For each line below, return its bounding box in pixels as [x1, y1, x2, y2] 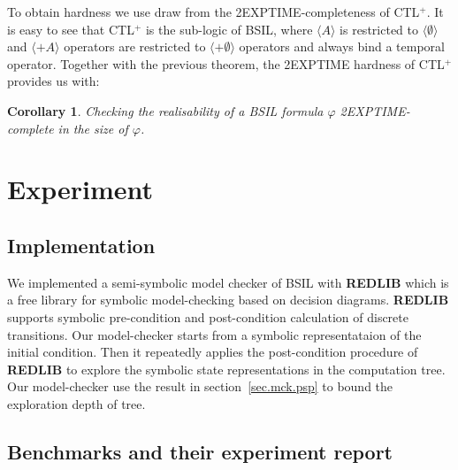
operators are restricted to [64, 37, 206, 56]
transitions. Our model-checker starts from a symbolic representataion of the [7, 325, 422, 343]
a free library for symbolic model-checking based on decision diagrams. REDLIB [7, 290, 449, 309]
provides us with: [7, 72, 100, 90]
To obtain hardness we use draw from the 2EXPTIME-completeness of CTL [7, 3, 420, 20]
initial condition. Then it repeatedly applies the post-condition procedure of [7, 343, 418, 361]
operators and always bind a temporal [239, 37, 445, 56]
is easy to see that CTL [7, 19, 134, 38]
